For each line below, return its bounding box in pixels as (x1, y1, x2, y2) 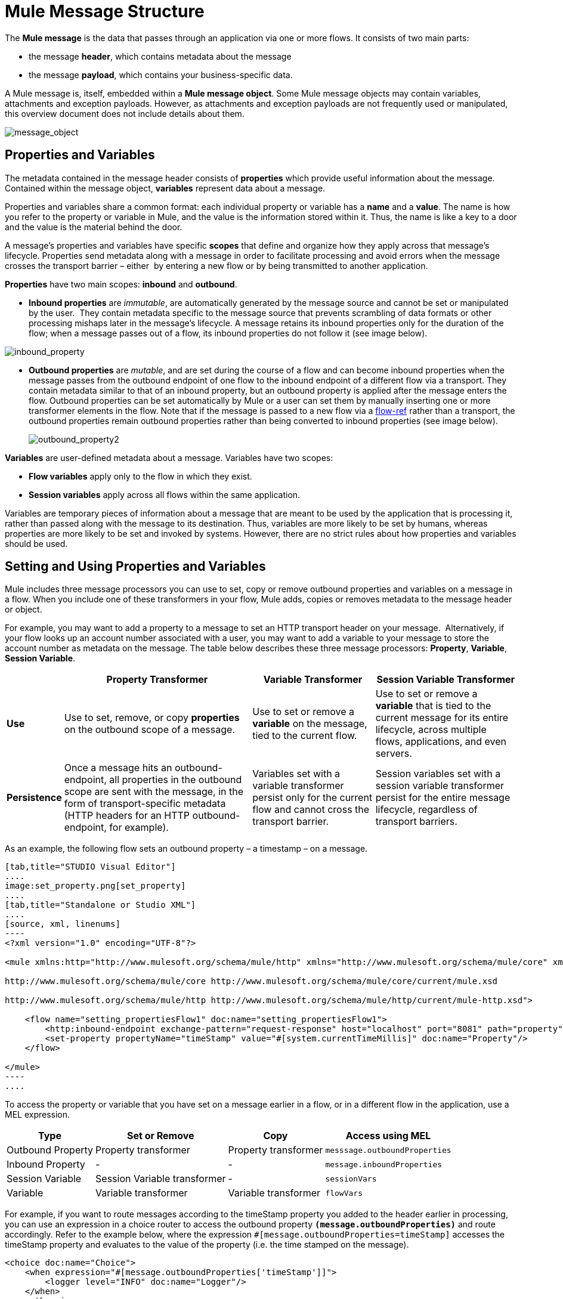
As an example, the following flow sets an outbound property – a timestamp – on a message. (5, 843, 368, 854)
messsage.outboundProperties (325, 1145, 451, 1155)
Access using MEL (345, 1130, 431, 1142)
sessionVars (325, 1174, 377, 1183)
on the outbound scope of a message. (64, 723, 235, 736)
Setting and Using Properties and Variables (5, 559, 266, 574)
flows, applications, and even (375, 735, 506, 748)
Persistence (7, 791, 62, 804)
